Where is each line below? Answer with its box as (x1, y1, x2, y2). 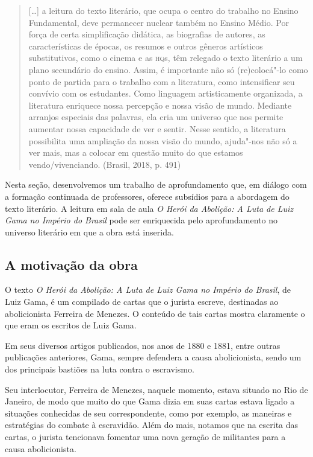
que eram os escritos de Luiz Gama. (5, 319, 137, 331)
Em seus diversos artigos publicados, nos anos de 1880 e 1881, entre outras (5, 339, 280, 351)
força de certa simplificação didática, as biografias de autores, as (28, 28, 265, 40)
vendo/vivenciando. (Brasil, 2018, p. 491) (28, 158, 181, 170)
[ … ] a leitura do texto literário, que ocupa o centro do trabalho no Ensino (28, 4, 299, 16)
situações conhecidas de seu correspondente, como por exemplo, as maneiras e (5, 406, 292, 419)
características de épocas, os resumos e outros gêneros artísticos (28, 39, 263, 52)
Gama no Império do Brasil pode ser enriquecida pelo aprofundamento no (5, 214, 278, 226)
